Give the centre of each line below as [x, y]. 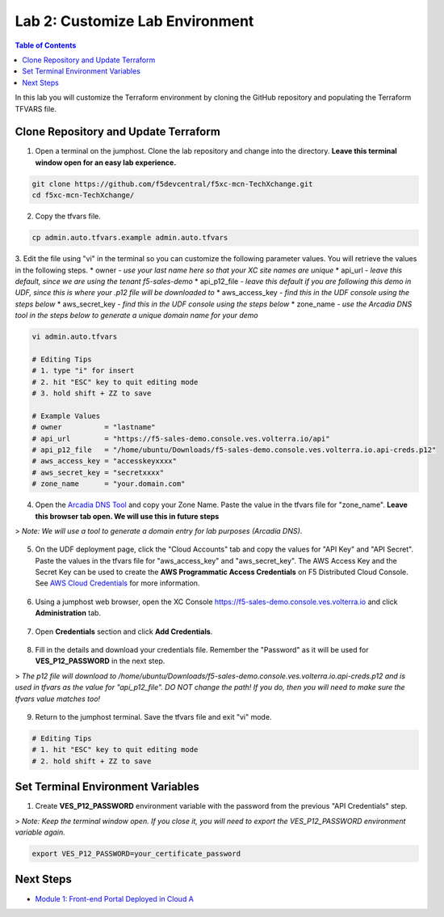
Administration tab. [68, 613]
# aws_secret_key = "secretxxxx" [98, 472]
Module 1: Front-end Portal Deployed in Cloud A [114, 898]
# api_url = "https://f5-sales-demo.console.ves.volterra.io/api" [181, 438]
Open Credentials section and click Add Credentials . [124, 632]
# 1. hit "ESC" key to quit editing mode [115, 750]
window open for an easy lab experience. [106, 163]
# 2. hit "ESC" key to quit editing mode [115, 382]
